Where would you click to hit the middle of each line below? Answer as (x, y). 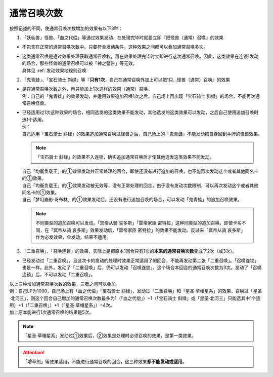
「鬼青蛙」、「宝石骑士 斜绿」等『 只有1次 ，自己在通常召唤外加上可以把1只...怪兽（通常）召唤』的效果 (126, 80)
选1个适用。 (34, 120)
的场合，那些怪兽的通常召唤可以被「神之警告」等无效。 (80, 63)
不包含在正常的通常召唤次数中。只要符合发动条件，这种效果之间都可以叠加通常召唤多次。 (115, 47)
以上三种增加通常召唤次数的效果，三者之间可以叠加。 (65, 284)
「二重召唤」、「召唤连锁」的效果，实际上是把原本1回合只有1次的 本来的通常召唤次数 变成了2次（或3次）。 (129, 251)
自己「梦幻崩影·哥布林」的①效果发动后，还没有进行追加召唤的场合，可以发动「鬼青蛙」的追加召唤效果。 (132, 200)
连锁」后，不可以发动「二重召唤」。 (59, 275)
